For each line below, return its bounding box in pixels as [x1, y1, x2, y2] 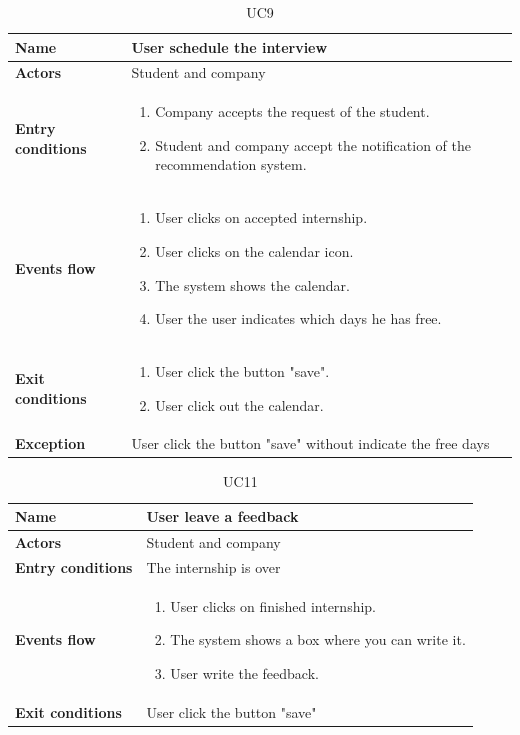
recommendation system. [155, 154, 307, 175]
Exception [15, 433, 86, 454]
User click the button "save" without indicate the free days [131, 433, 490, 454]
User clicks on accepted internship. [155, 207, 368, 228]
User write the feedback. [170, 662, 319, 683]
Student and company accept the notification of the [155, 134, 471, 155]
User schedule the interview [131, 36, 328, 57]
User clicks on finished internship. [170, 595, 377, 616]
